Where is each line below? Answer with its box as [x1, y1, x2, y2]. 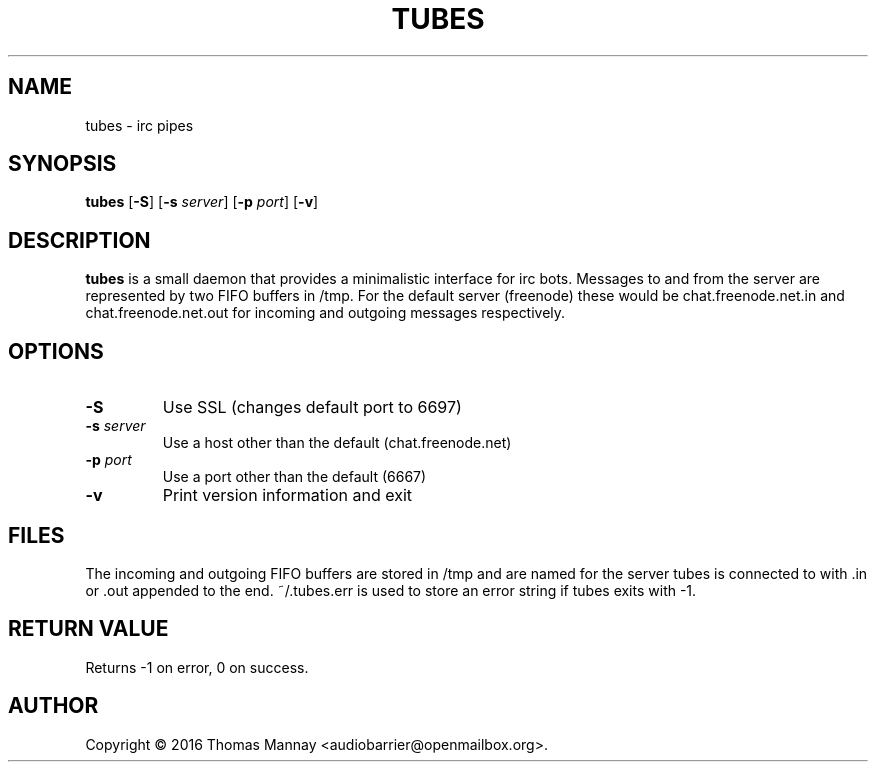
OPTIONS [8, 338, 104, 364]
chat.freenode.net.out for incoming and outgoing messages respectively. [85, 304, 566, 322]
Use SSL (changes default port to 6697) [162, 397, 462, 418]
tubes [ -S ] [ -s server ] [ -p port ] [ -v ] [85, 193, 319, 211]
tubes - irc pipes [85, 116, 194, 134]
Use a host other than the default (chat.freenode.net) [162, 434, 512, 452]
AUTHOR [8, 693, 99, 719]
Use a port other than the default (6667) [162, 468, 427, 486]
